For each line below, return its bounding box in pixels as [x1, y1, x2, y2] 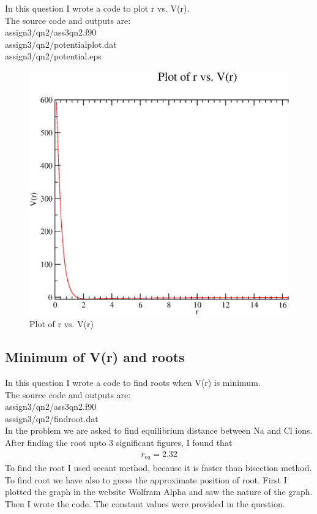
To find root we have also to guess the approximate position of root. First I [5, 473, 287, 486]
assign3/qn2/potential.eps [5, 50, 102, 62]
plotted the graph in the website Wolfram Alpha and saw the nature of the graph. [5, 485, 313, 498]
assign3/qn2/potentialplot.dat [5, 37, 117, 50]
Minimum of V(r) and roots [5, 347, 185, 366]
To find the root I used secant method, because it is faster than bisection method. [5, 461, 312, 474]
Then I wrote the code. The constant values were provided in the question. [5, 497, 285, 510]
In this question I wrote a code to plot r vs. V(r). [5, 2, 190, 14]
